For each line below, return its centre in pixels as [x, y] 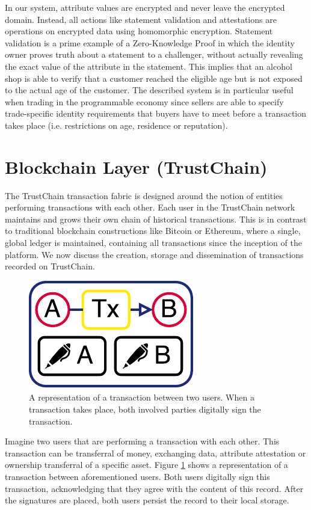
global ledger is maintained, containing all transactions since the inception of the [153, 243]
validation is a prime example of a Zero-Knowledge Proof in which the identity [150, 42]
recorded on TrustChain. [50, 266]
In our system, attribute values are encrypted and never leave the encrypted [145, 7]
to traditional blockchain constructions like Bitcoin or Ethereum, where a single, [153, 231]
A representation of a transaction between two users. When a [142, 397]
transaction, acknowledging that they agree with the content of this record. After [154, 488]
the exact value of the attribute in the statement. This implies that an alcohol [149, 66]
